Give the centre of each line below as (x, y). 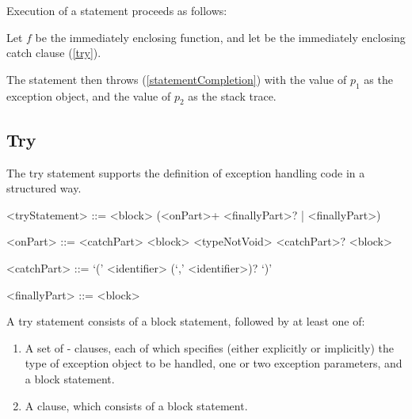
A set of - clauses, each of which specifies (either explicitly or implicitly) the (209, 347)
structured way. (44, 188)
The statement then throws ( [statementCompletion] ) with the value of (177, 79)
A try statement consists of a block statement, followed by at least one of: (186, 321)
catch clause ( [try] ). (54, 53)
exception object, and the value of (89, 95)
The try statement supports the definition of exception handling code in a (186, 172)
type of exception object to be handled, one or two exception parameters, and (214, 363)
